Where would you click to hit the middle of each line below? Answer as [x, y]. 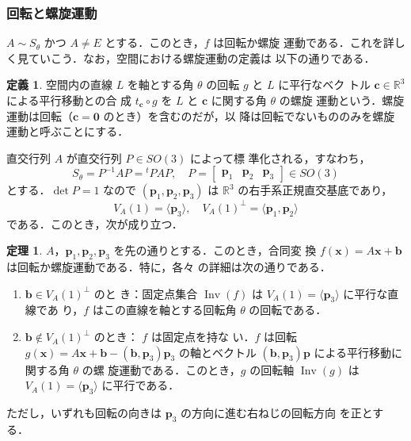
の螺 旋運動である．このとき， [161, 369]
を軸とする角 [160, 84]
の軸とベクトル [217, 352]
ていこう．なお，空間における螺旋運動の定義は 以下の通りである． [202, 58]
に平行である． [141, 385]
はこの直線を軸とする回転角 [164, 310]
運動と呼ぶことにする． [68, 131]
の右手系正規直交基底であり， [315, 190]
